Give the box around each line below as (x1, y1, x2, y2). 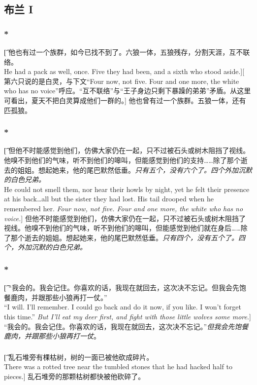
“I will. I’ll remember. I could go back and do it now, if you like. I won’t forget (4, 302, 241, 312)
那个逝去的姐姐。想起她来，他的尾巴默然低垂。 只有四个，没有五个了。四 (10, 232, 245, 242)
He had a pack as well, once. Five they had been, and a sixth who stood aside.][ (4, 66, 245, 77)
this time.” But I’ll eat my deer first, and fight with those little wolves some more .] (4, 311, 251, 321)
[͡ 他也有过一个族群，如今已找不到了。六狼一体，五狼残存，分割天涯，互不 (4, 47, 243, 57)
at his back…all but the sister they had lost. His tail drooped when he (4, 193, 214, 204)
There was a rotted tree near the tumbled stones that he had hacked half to (4, 361, 232, 372)
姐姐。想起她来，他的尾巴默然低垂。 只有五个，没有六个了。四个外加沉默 (17, 164, 252, 175)
